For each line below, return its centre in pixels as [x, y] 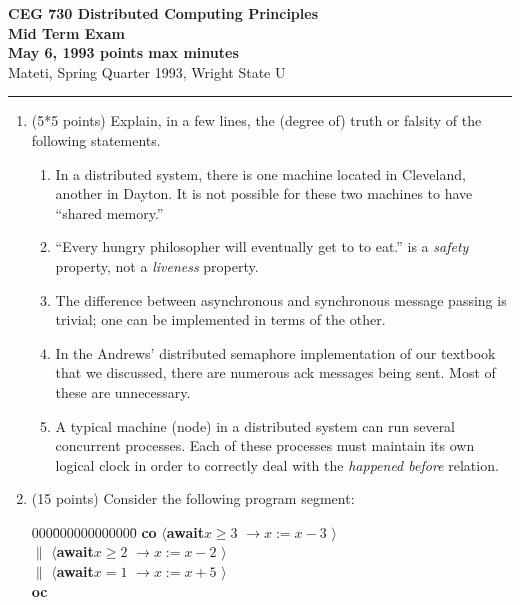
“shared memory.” [109, 212]
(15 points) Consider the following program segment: [193, 498]
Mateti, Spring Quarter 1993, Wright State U [147, 71]
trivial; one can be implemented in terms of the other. [220, 319]
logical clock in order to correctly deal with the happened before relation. [277, 464]
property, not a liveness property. [157, 265]
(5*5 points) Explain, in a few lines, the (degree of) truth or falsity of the [256, 120]
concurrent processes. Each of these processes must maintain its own [265, 445]
